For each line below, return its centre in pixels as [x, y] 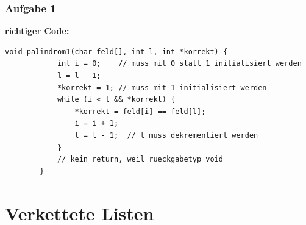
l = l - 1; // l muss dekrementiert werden [166, 135]
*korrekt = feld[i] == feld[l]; [140, 111]
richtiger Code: [37, 31]
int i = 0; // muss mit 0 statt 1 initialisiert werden [179, 64]
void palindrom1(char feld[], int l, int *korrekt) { [116, 52]
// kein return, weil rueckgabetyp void [140, 159]
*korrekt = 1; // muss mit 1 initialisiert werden [162, 87]
